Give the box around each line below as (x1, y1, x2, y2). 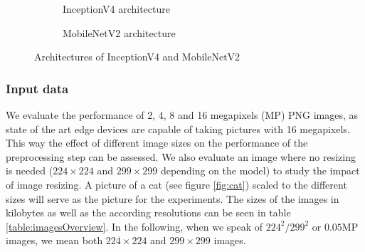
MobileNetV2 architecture (63, 25, 176, 40)
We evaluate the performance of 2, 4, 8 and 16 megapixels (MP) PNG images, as (6, 107, 359, 122)
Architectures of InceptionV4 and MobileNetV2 (34, 49, 240, 64)
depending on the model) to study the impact (160, 163, 360, 178)
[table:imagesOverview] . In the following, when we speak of (6, 219, 263, 233)
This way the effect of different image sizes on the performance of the (6, 135, 308, 150)
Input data (6, 79, 69, 97)
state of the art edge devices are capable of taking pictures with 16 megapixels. (6, 121, 350, 136)
